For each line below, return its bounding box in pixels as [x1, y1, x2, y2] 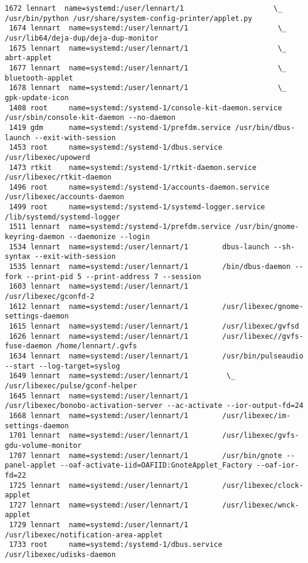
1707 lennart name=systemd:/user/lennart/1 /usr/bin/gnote [9, 451, 282, 460]
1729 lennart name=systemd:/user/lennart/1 [9, 521, 188, 530]
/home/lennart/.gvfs [55, 342, 137, 351]
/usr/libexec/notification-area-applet [5, 530, 163, 539]
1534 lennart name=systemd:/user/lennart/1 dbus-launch [9, 242, 269, 251]
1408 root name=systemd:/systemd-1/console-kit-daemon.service [9, 103, 282, 112]
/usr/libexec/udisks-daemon [5, 550, 116, 559]
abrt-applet [5, 54, 52, 63]
